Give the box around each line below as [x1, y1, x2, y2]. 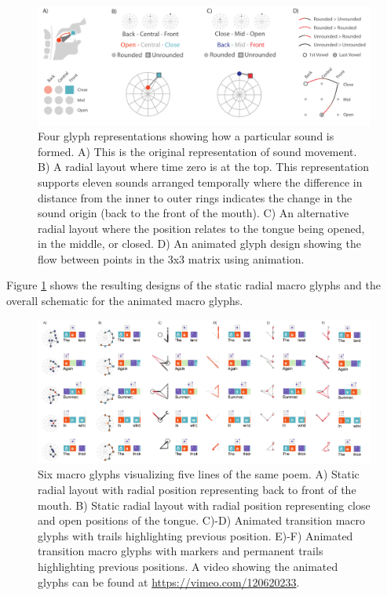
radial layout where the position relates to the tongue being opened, [38, 220, 365, 236]
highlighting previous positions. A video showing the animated [38, 558, 338, 575]
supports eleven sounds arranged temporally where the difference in [38, 173, 363, 190]
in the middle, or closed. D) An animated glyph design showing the [38, 235, 361, 252]
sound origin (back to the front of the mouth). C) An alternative [38, 205, 349, 221]
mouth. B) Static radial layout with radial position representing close [38, 496, 371, 513]
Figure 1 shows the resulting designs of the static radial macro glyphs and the [6, 277, 381, 293]
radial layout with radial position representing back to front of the [38, 482, 356, 498]
